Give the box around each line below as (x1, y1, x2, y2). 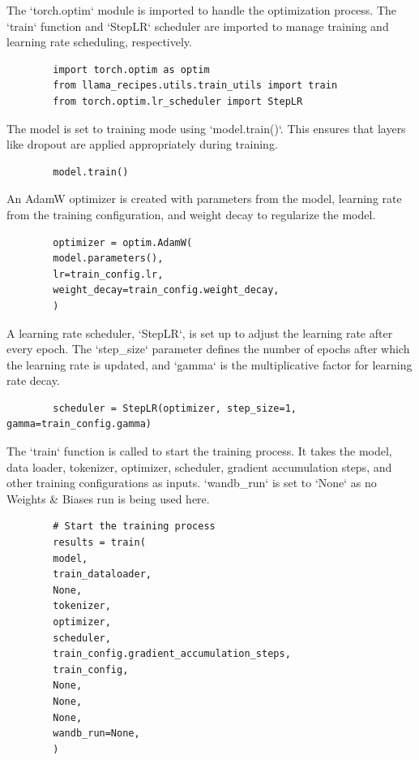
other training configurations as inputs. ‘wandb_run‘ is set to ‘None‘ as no (6, 474, 377, 491)
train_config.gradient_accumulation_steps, (53, 648, 291, 660)
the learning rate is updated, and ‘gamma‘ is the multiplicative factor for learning (6, 356, 413, 373)
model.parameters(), (53, 253, 164, 265)
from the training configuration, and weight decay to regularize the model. (6, 205, 376, 222)
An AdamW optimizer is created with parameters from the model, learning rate (6, 190, 402, 207)
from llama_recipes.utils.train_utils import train (53, 80, 338, 92)
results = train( (53, 537, 146, 549)
